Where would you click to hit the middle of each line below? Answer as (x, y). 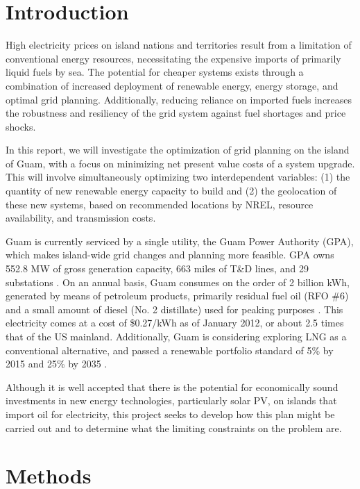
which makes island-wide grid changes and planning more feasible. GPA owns (170, 255)
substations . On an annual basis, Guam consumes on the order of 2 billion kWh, (178, 282)
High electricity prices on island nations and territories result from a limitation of (179, 45)
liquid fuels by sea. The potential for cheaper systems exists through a (155, 72)
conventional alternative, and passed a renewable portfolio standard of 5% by (170, 350)
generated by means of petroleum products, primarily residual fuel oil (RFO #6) (177, 296)
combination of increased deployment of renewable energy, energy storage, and (172, 85)
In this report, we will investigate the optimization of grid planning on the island (178, 150)
